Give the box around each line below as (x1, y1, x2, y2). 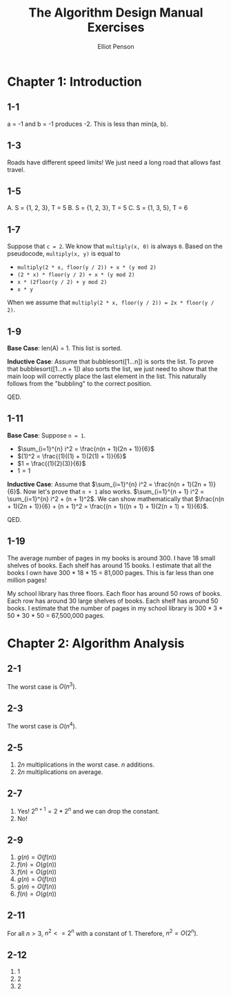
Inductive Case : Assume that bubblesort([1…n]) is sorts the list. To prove (7, 357, 214, 366)
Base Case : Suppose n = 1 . (7, 431, 86, 440)
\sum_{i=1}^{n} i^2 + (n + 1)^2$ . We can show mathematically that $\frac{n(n (7, 494, 225, 502)
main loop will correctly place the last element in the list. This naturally (7, 372, 207, 380)
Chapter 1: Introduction (7, 74, 143, 89)
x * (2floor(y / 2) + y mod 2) (17, 279, 108, 286)
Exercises (87, 19, 145, 35)
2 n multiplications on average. (17, 767, 103, 776)
